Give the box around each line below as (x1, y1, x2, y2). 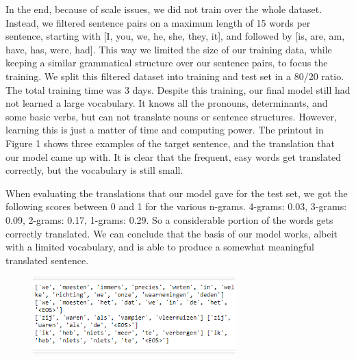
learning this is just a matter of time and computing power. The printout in (5, 123, 324, 137)
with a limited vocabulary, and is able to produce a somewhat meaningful (5, 240, 314, 254)
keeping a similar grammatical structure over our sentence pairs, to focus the (5, 55, 328, 70)
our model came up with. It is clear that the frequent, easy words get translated (5, 149, 342, 164)
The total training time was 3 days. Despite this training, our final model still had (5, 82, 351, 97)
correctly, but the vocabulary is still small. (5, 163, 183, 177)
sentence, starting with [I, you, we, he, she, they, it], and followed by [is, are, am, (5, 29, 345, 43)
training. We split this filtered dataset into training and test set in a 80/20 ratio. (5, 68, 344, 83)
